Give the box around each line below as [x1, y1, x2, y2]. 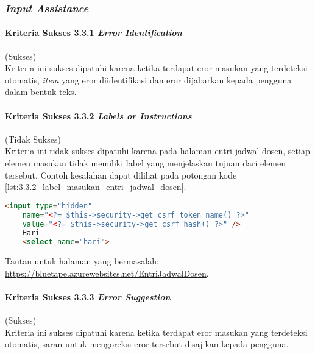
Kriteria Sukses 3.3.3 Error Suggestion [5, 290, 171, 303]
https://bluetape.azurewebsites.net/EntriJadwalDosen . [5, 266, 209, 279]
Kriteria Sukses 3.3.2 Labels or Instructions [5, 109, 192, 122]
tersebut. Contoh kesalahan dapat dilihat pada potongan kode [5, 168, 237, 181]
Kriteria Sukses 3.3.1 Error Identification [5, 26, 182, 39]
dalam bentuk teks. [5, 85, 77, 98]
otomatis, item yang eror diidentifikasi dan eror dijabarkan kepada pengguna [5, 73, 292, 86]
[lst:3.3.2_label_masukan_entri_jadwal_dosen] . [5, 180, 186, 193]
